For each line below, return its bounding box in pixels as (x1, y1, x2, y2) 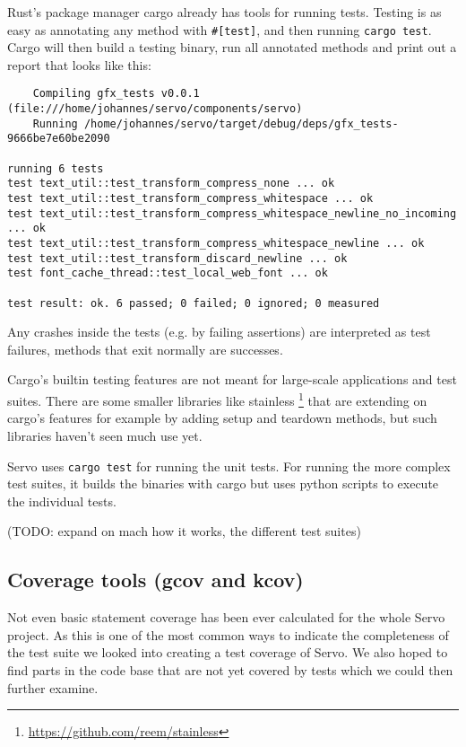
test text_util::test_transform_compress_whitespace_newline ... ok (7, 237, 425, 250)
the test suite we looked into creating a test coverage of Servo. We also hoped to (7, 643, 448, 662)
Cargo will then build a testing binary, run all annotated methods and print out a (7, 38, 457, 57)
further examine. (7, 678, 99, 697)
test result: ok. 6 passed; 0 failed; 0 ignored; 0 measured (7, 296, 380, 310)
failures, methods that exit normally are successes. (7, 339, 283, 358)
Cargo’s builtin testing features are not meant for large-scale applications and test (7, 370, 457, 389)
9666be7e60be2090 (7, 132, 110, 145)
